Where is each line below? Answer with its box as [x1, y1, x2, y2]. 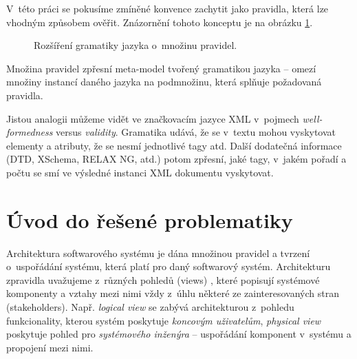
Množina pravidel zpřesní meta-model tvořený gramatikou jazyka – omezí [6, 61, 316, 75]
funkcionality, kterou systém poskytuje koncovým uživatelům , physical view [6, 313, 321, 327]
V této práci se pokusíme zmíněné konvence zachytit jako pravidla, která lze [6, 1, 329, 15]
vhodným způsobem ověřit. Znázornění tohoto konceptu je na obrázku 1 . [6, 14, 313, 29]
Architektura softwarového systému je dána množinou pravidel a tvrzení [6, 245, 310, 260]
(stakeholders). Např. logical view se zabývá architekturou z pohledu [6, 300, 294, 314]
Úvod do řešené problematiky [6, 205, 293, 234]
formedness [6, 125, 53, 139]
